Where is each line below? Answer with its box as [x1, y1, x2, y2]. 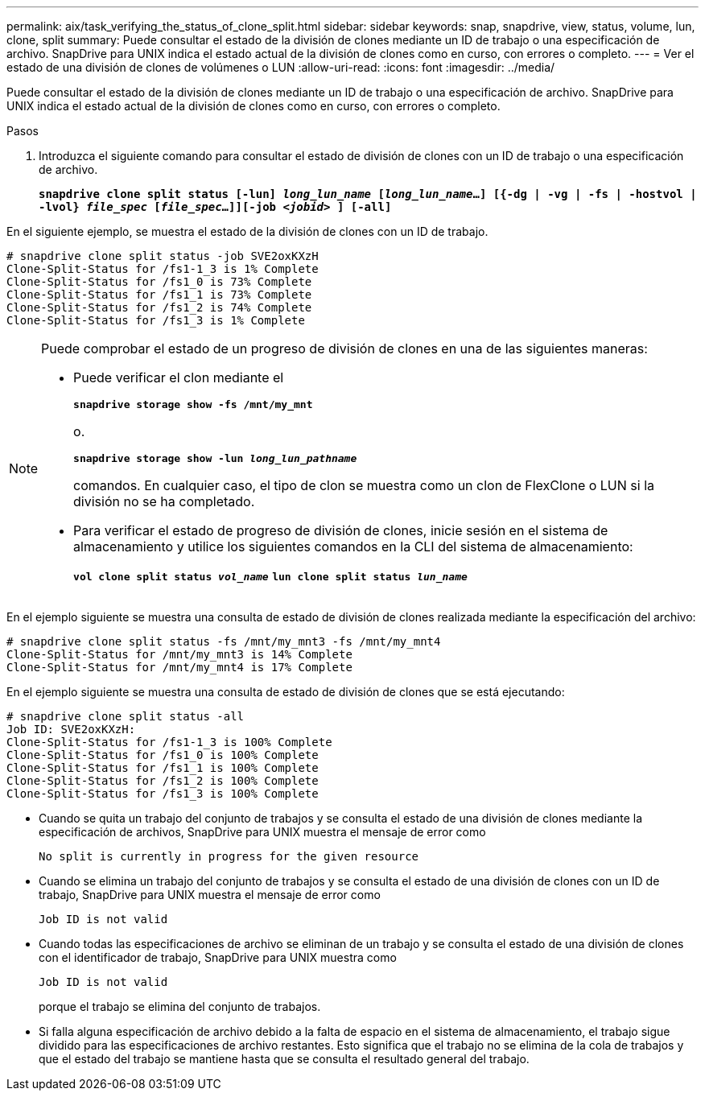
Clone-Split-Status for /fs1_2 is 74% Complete [6, 301, 312, 314]
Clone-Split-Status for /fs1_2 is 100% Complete [6, 774, 319, 787]
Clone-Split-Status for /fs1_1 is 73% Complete [6, 288, 312, 301]
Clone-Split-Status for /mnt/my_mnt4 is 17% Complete [6, 661, 352, 674]
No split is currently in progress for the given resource [39, 850, 419, 863]
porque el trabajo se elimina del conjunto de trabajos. [39, 1000, 321, 1013]
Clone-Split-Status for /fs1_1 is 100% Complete [6, 761, 319, 774]
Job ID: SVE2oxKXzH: [6, 723, 136, 736]
